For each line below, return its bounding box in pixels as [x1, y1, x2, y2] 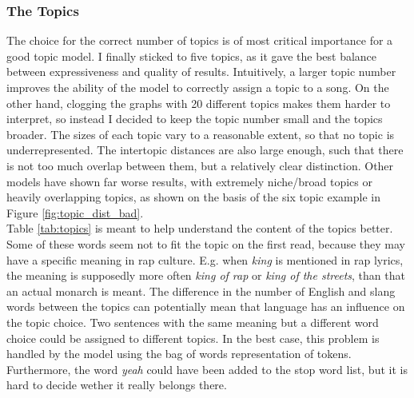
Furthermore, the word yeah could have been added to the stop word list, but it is [6, 360, 408, 377]
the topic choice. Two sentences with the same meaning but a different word [6, 313, 379, 330]
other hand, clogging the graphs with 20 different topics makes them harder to [6, 94, 391, 111]
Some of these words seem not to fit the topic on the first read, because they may [6, 235, 405, 252]
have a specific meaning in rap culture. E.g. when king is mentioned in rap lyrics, [6, 251, 404, 268]
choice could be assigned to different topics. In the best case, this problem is [6, 329, 380, 346]
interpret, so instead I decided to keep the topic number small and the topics [6, 110, 383, 127]
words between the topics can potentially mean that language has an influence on [6, 298, 405, 315]
